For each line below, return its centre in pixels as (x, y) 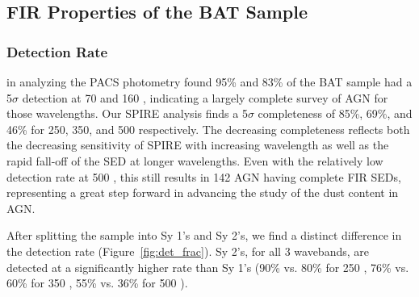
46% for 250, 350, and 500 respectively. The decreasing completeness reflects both (208, 129)
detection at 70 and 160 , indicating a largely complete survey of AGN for (205, 97)
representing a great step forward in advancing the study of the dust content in (203, 192)
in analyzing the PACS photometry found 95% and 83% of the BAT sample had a (209, 82)
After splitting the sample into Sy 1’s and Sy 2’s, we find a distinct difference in (204, 235)
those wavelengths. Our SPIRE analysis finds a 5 (127, 113)
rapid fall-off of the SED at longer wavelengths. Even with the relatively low (195, 160)
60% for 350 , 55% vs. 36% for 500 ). (97, 283)
